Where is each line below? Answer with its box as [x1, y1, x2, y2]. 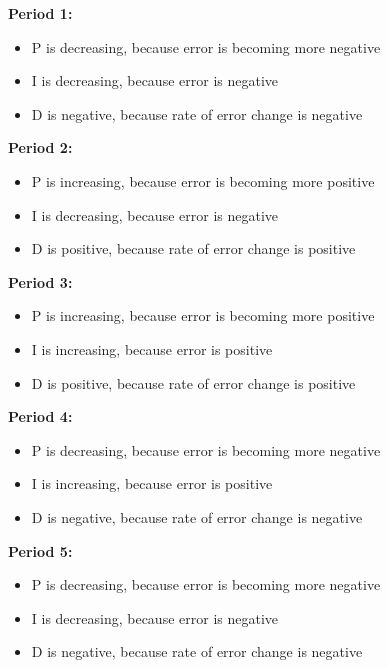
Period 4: [8, 406, 73, 427]
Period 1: [8, 3, 73, 23]
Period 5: [8, 540, 73, 561]
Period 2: [8, 137, 73, 158]
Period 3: [8, 271, 73, 292]
